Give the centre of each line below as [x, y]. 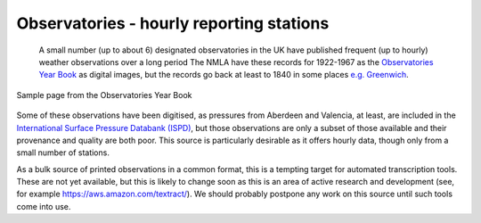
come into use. [44, 206]
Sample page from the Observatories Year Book [104, 95]
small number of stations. [63, 153]
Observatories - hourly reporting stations [173, 23]
